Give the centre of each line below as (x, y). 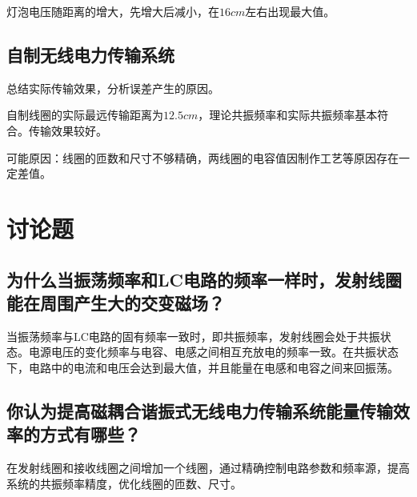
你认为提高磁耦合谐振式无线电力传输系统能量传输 (200, 410)
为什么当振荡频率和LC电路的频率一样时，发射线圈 (204, 279)
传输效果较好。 (68, 130)
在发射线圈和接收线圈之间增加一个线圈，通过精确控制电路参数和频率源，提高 (208, 468)
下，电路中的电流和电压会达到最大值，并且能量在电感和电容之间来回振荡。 (202, 367)
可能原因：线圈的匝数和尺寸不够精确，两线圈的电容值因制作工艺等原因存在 (202, 157)
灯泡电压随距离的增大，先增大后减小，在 (113, 11)
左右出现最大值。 (290, 11)
